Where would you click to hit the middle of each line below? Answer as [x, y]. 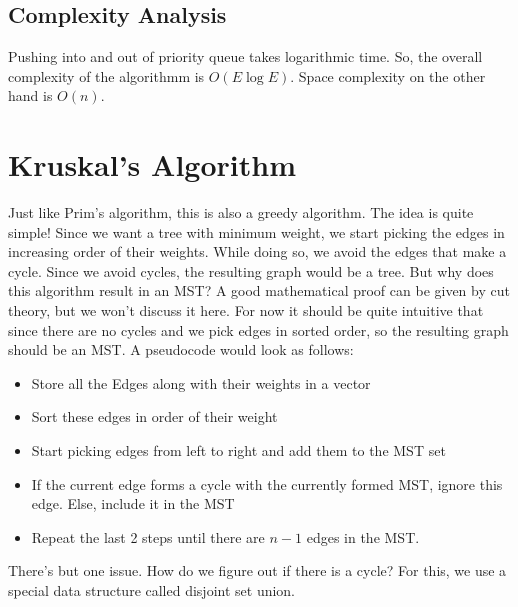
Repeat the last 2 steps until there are [148, 536]
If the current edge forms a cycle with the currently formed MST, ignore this [267, 483]
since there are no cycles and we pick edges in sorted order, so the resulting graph [258, 329]
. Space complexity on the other [388, 75]
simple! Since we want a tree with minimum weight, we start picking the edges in [256, 231]
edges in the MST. [363, 536]
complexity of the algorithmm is [106, 75]
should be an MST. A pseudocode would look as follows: [181, 349]
